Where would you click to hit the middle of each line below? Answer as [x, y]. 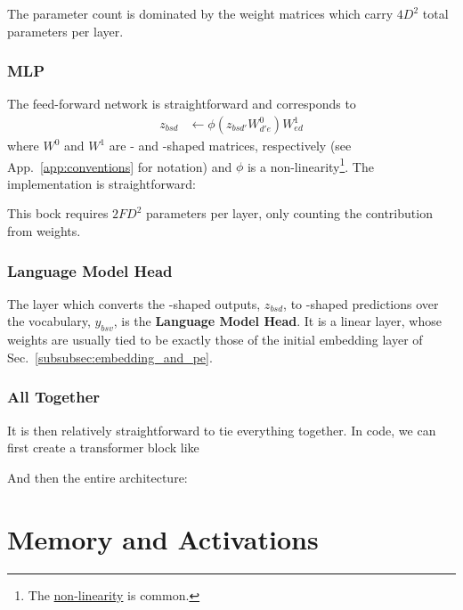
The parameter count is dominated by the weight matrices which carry [200, 13]
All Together [54, 397]
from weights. [44, 231]
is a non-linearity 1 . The [310, 165]
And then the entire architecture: [97, 477]
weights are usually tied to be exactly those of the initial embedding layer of [215, 340]
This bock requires [58, 213]
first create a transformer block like [103, 447]
